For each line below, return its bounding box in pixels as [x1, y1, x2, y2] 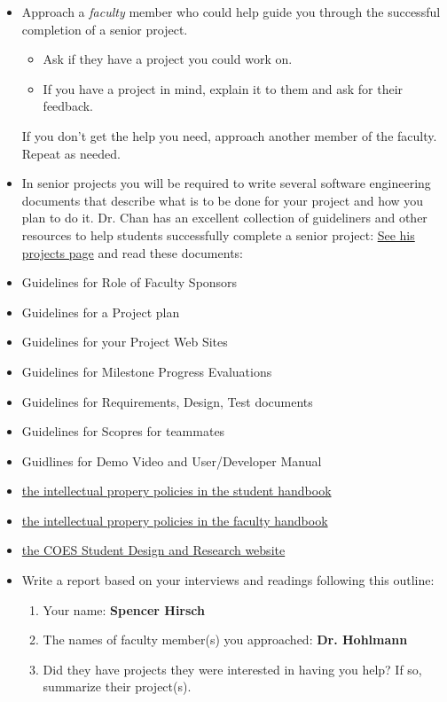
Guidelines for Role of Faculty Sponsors [21, 273, 238, 292]
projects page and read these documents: [21, 243, 243, 261]
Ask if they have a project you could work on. [43, 50, 293, 68]
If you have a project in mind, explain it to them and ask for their [43, 79, 404, 97]
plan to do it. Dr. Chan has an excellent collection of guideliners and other [21, 208, 427, 227]
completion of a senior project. [21, 19, 188, 38]
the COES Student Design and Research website [21, 541, 286, 559]
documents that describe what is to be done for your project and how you [21, 191, 424, 209]
